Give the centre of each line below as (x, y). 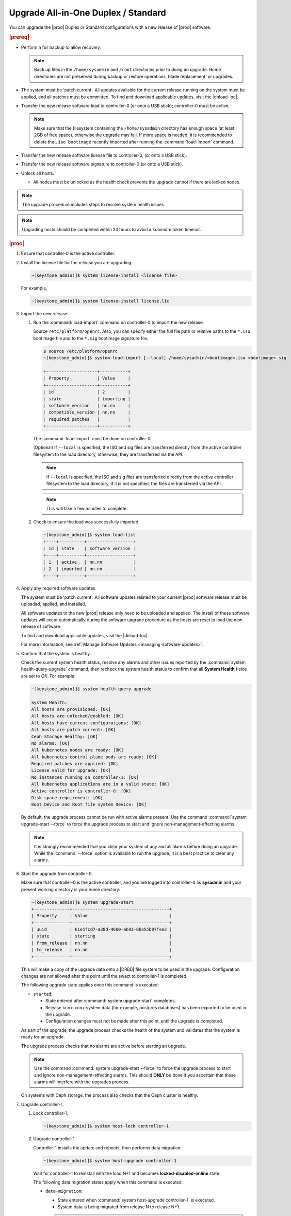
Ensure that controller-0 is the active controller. (68, 253)
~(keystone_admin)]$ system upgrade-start (82, 902)
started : (43, 994)
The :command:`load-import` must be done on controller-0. (92, 439)
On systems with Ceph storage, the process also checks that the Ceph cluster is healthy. (110, 1095)
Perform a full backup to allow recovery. (61, 47)
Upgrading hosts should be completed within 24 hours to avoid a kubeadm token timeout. (112, 229)
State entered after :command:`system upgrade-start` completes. (111, 1001)
